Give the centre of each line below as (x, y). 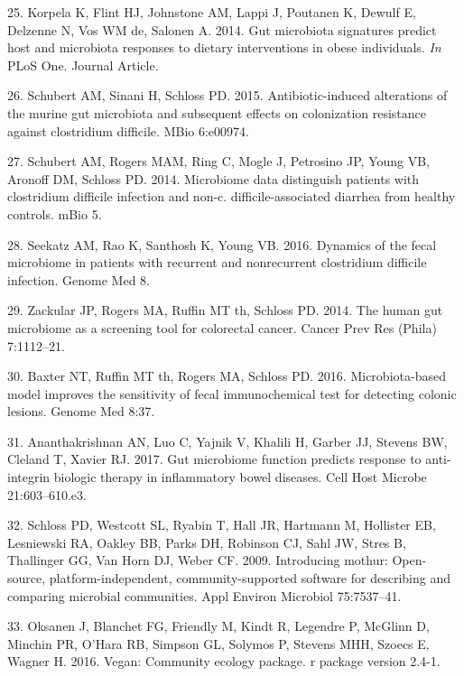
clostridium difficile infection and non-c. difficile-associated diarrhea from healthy (232, 196)
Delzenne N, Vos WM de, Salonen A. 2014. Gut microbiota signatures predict (222, 29)
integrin (29, 477)
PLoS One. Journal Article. (83, 65)
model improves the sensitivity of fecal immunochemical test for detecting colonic (232, 393)
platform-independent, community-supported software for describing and (250, 578)
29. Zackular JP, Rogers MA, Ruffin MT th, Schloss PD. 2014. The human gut (225, 310)
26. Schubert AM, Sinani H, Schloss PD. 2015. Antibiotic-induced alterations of (227, 95)
